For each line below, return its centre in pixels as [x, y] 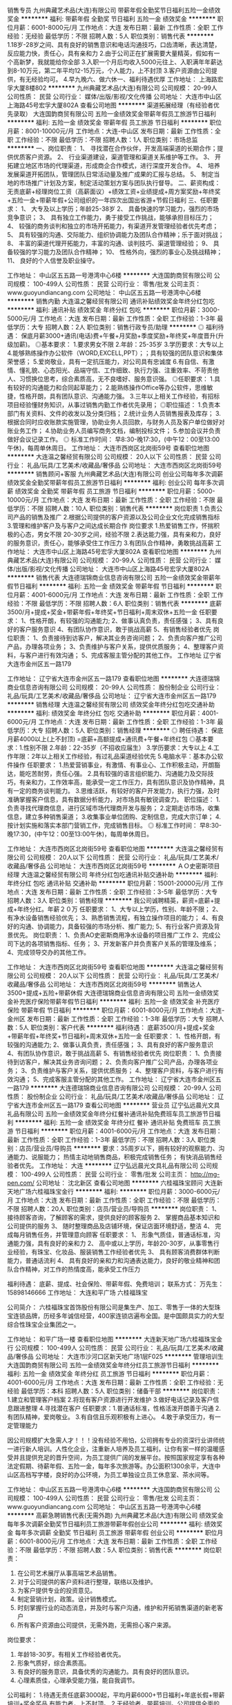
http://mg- [205, 1174]
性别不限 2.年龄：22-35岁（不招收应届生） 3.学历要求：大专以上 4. [118, 747]
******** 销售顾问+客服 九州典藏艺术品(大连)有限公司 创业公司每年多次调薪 [115, 474]
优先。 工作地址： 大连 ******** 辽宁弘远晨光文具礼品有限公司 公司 [116, 1165]
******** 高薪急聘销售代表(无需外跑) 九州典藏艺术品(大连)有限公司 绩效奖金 [115, 1515]
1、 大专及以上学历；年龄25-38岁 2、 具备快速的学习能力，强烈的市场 [120, 209]
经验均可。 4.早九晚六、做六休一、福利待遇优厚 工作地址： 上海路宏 [127, 79]
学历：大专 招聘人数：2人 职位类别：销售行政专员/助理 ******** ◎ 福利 [115, 327]
